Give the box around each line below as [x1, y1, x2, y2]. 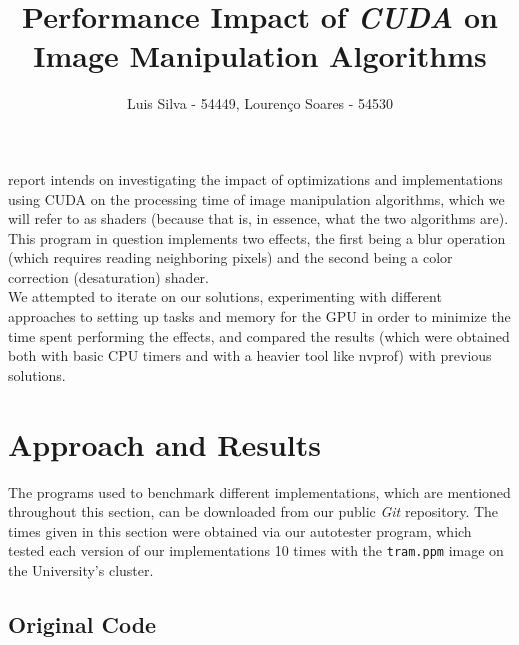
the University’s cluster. [8, 560, 154, 580]
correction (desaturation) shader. [8, 266, 209, 287]
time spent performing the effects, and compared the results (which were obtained [8, 325, 510, 346]
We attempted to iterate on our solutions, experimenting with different [8, 286, 442, 307]
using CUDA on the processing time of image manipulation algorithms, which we [8, 188, 505, 209]
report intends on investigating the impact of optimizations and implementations [8, 168, 503, 189]
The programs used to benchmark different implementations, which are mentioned [8, 481, 511, 502]
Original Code [8, 608, 157, 639]
